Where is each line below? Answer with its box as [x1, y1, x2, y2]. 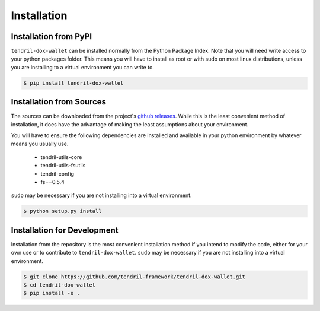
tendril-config [40, 170, 74, 177]
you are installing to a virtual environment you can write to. [11, 64, 154, 71]
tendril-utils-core [40, 153, 82, 160]
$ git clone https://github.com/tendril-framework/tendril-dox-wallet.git [23, 273, 246, 280]
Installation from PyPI [11, 31, 92, 42]
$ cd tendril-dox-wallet [23, 282, 96, 288]
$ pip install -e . [23, 290, 80, 297]
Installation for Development [11, 225, 119, 235]
